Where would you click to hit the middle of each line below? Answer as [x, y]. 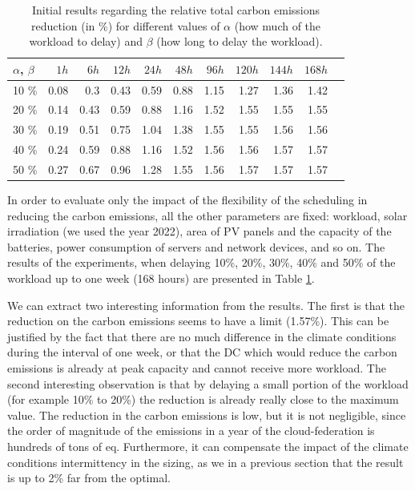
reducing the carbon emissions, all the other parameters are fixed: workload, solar [207, 215]
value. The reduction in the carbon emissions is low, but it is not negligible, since [207, 415]
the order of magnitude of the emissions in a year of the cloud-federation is [191, 431]
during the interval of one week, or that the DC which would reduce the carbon [202, 352]
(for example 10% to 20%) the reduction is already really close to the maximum [203, 399]
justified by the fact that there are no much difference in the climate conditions [202, 336]
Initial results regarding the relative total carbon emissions [176, 10]
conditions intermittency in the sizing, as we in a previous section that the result [205, 462]
